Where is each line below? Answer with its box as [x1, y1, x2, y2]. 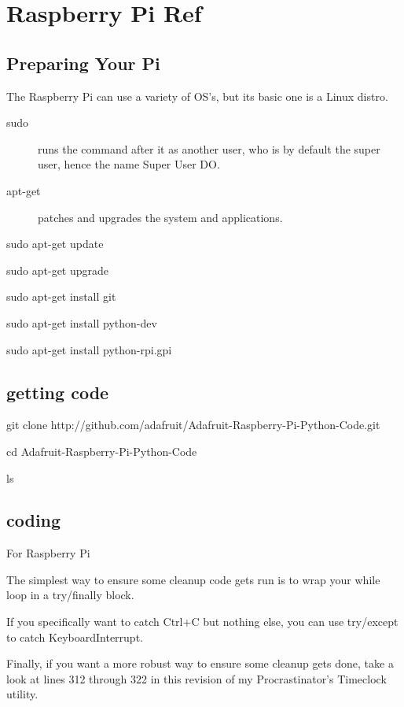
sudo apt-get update [6, 235, 104, 252]
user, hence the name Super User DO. [38, 156, 220, 172]
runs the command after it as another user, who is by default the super [38, 140, 380, 157]
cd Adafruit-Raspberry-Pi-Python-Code [6, 442, 197, 459]
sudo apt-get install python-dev [6, 314, 157, 331]
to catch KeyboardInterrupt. [6, 628, 143, 645]
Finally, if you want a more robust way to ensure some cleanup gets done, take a [6, 655, 394, 672]
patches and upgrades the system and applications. [38, 209, 283, 225]
